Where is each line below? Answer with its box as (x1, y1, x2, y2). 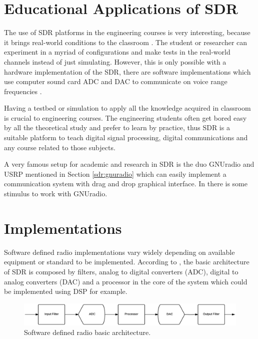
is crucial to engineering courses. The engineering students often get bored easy (4, 112, 247, 123)
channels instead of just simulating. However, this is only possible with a (4, 56, 226, 67)
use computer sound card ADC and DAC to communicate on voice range (4, 76, 227, 87)
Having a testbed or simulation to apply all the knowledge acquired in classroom (4, 103, 251, 113)
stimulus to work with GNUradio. (4, 188, 107, 199)
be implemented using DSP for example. (4, 286, 127, 296)
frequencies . (4, 86, 42, 96)
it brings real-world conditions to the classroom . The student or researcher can (4, 37, 247, 47)
